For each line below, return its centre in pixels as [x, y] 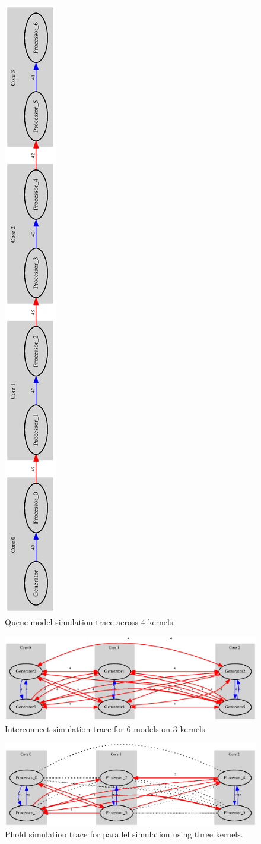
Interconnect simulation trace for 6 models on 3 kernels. [106, 728]
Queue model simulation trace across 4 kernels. [90, 621]
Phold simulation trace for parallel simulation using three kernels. [124, 834]
